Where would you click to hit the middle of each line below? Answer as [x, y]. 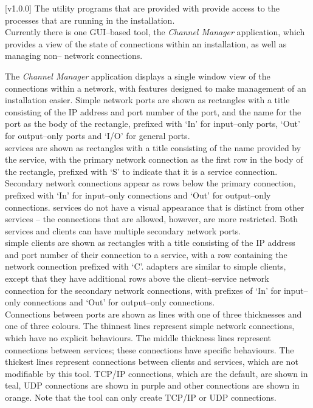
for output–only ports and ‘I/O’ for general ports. [98, 135]
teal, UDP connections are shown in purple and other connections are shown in [152, 385]
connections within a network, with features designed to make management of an [156, 88]
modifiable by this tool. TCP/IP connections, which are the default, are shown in [156, 373]
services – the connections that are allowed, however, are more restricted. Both [152, 219]
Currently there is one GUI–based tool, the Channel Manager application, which [155, 32]
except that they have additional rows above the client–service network [137, 278]
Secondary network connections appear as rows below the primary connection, [150, 183]
